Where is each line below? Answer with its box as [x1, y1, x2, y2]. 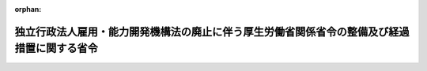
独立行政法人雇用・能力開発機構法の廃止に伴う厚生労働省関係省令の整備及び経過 [14, 24, 410, 39]
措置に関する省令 [14, 42, 98, 55]
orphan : [14, 5, 42, 13]
